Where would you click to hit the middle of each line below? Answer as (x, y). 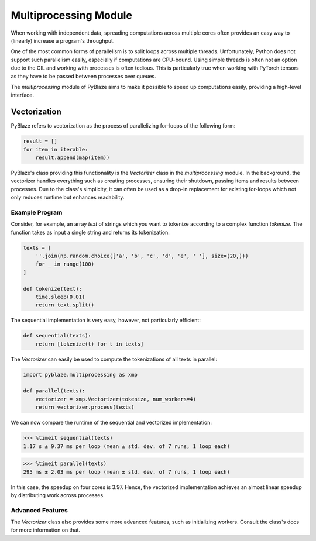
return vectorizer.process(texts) (85, 407)
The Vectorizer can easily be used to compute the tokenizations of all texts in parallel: (114, 359)
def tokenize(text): (52, 289)
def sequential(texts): (57, 336)
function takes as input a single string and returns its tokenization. (90, 232)
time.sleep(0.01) (60, 297)
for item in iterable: (56, 149)
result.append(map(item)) (73, 157)
